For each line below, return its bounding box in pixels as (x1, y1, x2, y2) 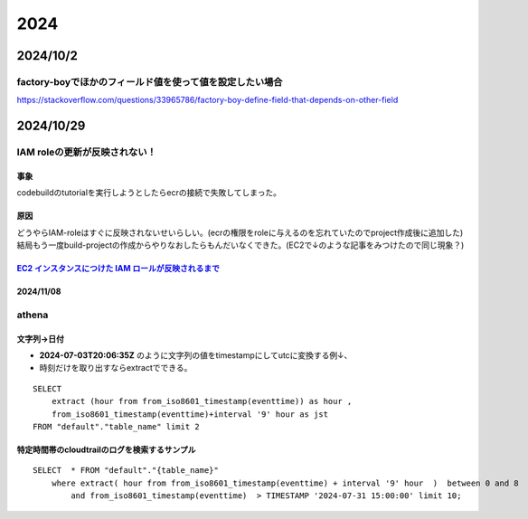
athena (16, 308, 49, 321)
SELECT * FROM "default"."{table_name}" (33, 466, 219, 476)
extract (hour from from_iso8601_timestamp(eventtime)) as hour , (51, 396, 353, 407)
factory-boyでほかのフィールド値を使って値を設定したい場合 (16, 75, 283, 88)
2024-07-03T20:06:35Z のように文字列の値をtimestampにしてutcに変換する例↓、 (39, 350, 353, 361)
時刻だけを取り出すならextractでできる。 (39, 363, 193, 373)
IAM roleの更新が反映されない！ (16, 146, 157, 158)
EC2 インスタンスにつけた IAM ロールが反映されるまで (16, 263, 221, 274)
